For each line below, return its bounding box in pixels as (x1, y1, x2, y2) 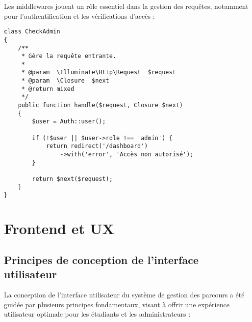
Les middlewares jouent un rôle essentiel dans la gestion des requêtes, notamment (4, 1, 249, 11)
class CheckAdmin (4, 28, 60, 35)
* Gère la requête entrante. (21, 53, 117, 60)
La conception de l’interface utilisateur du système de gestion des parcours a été (4, 289, 245, 299)
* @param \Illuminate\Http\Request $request (21, 69, 176, 76)
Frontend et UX (4, 218, 114, 238)
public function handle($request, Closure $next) (18, 102, 183, 109)
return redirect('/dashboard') (46, 143, 148, 150)
